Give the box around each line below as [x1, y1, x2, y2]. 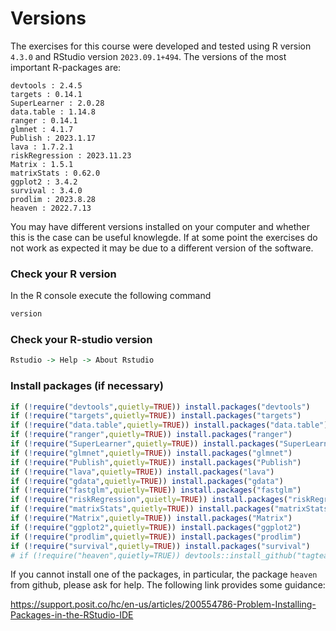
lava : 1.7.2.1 [10, 142, 74, 152]
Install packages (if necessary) [10, 379, 164, 393]
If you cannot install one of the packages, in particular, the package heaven [10, 568, 318, 581]
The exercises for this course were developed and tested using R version [10, 40, 312, 52]
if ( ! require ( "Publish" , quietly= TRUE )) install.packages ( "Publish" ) [10, 457, 302, 467]
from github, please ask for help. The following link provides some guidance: [10, 579, 326, 591]
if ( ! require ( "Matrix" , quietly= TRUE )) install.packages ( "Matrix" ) [10, 513, 293, 524]
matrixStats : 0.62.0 [10, 168, 101, 178]
